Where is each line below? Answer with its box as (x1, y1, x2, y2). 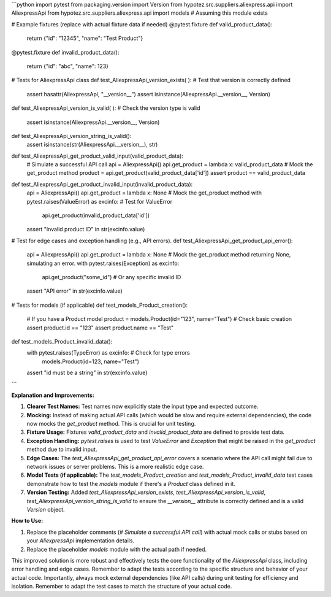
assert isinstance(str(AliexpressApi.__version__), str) (26, 141, 158, 148)
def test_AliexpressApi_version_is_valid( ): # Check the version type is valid (11, 104, 200, 112)
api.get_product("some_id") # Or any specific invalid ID (42, 273, 181, 280)
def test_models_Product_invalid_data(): (11, 337, 113, 345)
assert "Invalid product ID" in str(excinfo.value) (26, 226, 145, 233)
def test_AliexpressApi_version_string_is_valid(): (11, 132, 132, 139)
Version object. (26, 506, 65, 513)
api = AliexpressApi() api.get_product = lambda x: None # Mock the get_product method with (26, 189, 262, 196)
